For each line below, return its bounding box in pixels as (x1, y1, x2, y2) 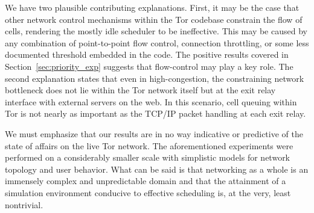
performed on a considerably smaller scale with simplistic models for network (5, 151, 290, 164)
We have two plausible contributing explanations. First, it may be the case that (5, 1, 300, 13)
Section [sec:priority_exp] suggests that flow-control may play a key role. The (5, 60, 293, 72)
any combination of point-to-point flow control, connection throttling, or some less (5, 36, 309, 49)
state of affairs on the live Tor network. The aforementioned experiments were (5, 139, 293, 152)
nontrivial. (5, 198, 43, 211)
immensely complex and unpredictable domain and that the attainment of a (5, 174, 286, 187)
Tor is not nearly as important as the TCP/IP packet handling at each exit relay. (5, 107, 306, 120)
